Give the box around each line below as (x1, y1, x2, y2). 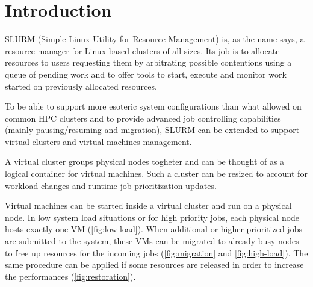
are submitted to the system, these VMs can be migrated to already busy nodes (5, 235, 299, 247)
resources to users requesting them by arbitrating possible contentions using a (5, 56, 292, 69)
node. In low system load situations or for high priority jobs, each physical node (5, 211, 300, 223)
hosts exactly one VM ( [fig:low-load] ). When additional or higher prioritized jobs (5, 223, 302, 235)
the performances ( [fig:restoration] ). (5, 270, 136, 282)
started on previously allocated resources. (5, 79, 157, 92)
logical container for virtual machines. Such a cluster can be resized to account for (5, 167, 308, 180)
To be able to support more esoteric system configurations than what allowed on (5, 100, 302, 113)
